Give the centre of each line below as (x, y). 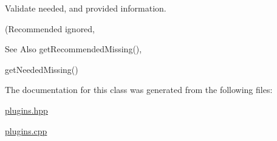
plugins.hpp (26, 110)
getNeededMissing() (42, 69)
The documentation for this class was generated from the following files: (139, 90)
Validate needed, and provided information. (86, 8)
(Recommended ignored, (50, 28)
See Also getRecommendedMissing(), (74, 49)
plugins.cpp (26, 130)
